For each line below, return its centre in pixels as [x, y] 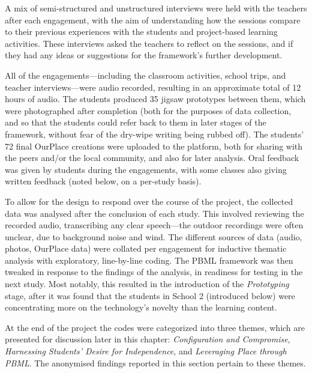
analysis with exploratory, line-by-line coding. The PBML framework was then [149, 260]
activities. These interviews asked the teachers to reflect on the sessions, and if [149, 43]
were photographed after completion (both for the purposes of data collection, [148, 110]
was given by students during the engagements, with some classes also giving [146, 169]
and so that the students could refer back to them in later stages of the [136, 122]
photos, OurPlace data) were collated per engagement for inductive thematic [146, 248]
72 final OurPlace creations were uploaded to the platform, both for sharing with [154, 146]
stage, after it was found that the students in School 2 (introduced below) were [150, 295]
